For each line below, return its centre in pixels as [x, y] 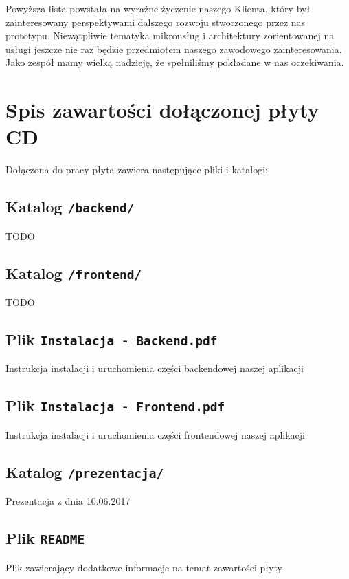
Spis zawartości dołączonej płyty [162, 110]
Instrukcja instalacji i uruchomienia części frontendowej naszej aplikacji [155, 434]
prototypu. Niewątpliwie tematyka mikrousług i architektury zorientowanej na [170, 35]
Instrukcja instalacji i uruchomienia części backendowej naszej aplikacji [155, 368]
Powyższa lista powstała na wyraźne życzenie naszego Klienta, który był [158, 8]
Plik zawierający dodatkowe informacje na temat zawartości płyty [144, 567]
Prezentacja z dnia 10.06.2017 [68, 501]
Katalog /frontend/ [74, 273]
